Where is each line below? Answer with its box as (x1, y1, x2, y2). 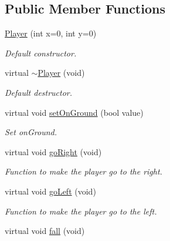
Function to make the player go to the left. (5, 205, 157, 217)
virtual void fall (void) (5, 225, 85, 237)
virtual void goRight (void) (5, 145, 102, 158)
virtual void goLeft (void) (5, 185, 96, 197)
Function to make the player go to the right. (5, 165, 162, 178)
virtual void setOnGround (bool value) (5, 106, 144, 118)
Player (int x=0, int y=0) (5, 27, 97, 39)
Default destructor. (5, 86, 73, 98)
